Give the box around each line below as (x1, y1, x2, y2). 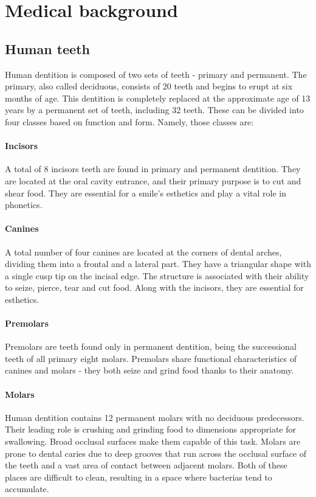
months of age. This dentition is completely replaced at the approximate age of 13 (5, 91, 311, 104)
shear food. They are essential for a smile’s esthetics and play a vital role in (5, 186, 287, 199)
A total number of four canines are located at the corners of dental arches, (5, 245, 282, 258)
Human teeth (5, 39, 90, 58)
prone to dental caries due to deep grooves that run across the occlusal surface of (5, 447, 307, 459)
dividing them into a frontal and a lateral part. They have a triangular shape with (5, 257, 311, 270)
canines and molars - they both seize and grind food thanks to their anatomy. (5, 364, 294, 377)
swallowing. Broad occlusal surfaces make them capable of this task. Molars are (5, 435, 301, 448)
